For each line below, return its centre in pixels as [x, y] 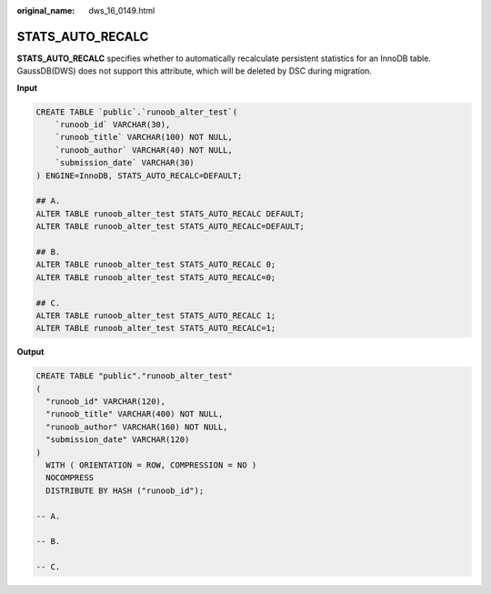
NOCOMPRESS [70, 478]
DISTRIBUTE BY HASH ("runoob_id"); [125, 490]
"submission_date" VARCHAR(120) [118, 440]
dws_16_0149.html [122, 10]
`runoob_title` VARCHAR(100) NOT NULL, [144, 137]
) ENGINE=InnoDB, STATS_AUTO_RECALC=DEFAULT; [139, 176]
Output [30, 352]
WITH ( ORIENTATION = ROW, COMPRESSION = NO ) [151, 465]
